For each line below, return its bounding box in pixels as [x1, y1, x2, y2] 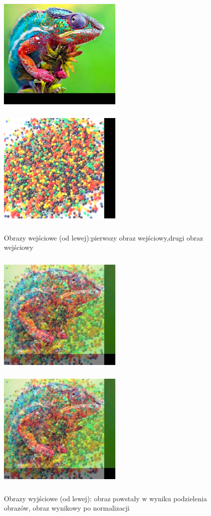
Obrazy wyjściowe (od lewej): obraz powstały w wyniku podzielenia [4, 493, 207, 503]
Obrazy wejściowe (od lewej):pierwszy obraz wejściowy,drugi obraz [4, 232, 203, 243]
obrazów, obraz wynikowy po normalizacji [4, 503, 130, 513]
